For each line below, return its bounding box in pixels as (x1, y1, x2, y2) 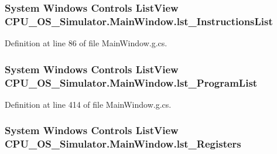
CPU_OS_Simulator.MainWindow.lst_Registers (5, 136, 241, 151)
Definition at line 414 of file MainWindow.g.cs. (5, 98, 172, 110)
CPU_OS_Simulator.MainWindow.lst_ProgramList (5, 75, 258, 90)
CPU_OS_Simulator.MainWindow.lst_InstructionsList (5, 13, 273, 28)
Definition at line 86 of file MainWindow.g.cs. (5, 37, 167, 49)
